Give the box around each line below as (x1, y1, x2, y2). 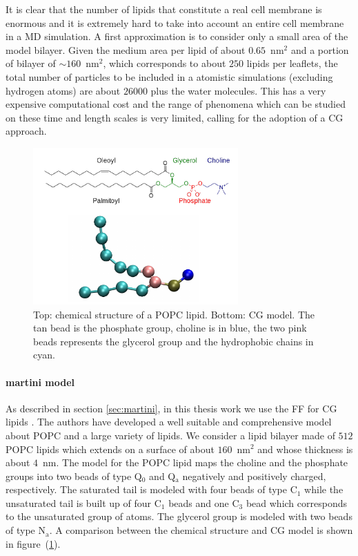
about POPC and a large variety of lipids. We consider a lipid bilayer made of (6, 428, 335, 442)
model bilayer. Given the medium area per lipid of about (6, 42, 246, 57)
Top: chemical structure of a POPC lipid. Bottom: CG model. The (33, 307, 315, 321)
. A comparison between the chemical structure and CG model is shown (49, 523, 353, 537)
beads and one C (168, 495, 239, 510)
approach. (6, 124, 47, 138)
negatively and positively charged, (182, 468, 326, 483)
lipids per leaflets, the (246, 56, 338, 70)
